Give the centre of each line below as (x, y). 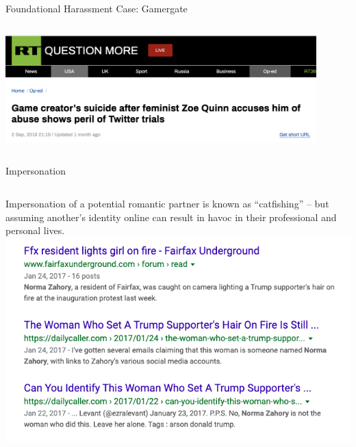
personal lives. (35, 230)
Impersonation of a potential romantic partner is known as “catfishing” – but (167, 204)
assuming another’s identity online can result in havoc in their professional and (171, 217)
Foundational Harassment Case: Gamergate (97, 8)
